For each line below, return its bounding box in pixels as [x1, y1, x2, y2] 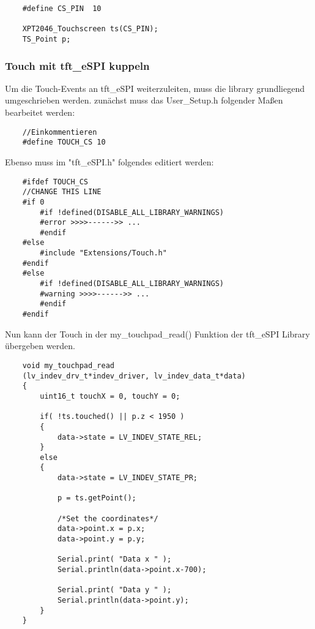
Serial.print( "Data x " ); [57, 555, 172, 564]
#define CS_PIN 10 [22, 4, 102, 13]
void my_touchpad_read [22, 361, 114, 370]
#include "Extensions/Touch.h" [40, 249, 167, 258]
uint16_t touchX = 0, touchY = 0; [40, 391, 180, 401]
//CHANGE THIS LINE [22, 187, 102, 197]
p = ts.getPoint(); [57, 494, 136, 503]
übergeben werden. [5, 339, 75, 352]
